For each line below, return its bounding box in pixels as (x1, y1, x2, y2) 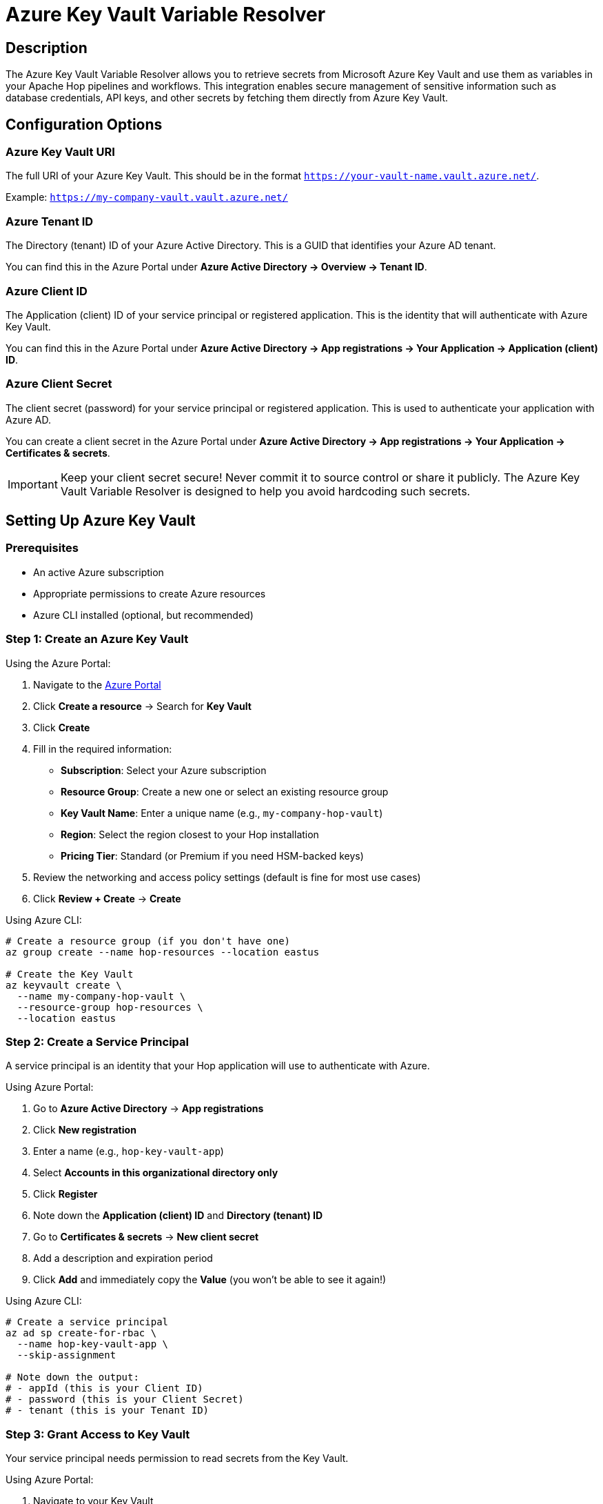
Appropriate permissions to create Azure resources (33, 587, 266, 600)
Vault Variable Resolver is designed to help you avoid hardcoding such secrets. (60, 484, 471, 498)
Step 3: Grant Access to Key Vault (6, 1427, 190, 1441)
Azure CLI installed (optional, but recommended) (33, 608, 254, 621)
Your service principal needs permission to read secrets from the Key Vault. (6, 1452, 349, 1465)
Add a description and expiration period (33, 1252, 213, 1265)
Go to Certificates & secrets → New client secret (33, 1231, 259, 1243)
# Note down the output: (6, 1372, 139, 1383)
